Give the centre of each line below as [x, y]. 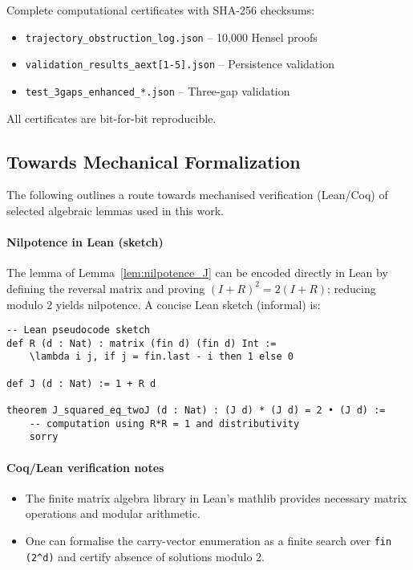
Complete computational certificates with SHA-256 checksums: [161, 10]
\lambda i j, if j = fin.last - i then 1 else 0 [161, 357]
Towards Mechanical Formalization [154, 161]
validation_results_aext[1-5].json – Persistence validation [180, 64]
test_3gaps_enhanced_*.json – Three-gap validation [158, 90]
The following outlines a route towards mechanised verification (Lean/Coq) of [197, 195]
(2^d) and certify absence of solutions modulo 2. [145, 556]
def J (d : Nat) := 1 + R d [81, 383]
